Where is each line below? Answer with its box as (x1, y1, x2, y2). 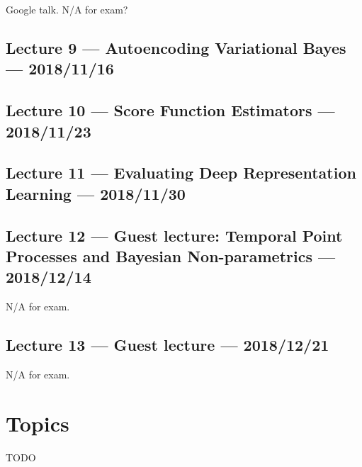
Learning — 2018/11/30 (6, 182, 186, 204)
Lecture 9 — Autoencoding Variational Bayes (6, 36, 346, 58)
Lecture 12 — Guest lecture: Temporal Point (6, 224, 343, 246)
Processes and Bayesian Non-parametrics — (6, 244, 336, 266)
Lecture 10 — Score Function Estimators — (6, 99, 335, 121)
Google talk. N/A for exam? (6, 2, 128, 16)
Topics (6, 408, 69, 437)
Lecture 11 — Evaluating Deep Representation (6, 162, 356, 184)
